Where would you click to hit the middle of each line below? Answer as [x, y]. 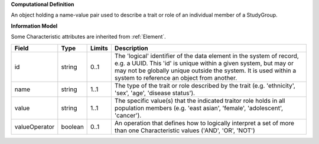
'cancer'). [128, 115]
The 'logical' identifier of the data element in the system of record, [207, 56]
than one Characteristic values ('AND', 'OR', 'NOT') [185, 130]
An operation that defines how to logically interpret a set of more [204, 123]
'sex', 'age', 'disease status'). [154, 93]
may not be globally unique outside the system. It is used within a [205, 71]
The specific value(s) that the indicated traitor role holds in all [200, 101]
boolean [72, 126]
